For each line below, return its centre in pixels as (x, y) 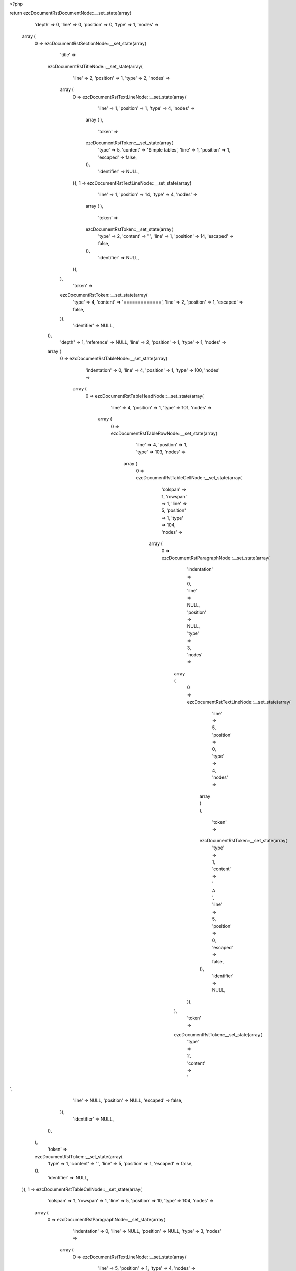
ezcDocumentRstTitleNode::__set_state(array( (95, 67)
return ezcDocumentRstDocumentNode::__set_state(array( (70, 13)
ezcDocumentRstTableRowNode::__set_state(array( (164, 433)
